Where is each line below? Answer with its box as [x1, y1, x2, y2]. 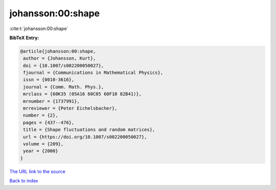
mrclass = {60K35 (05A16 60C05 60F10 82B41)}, [23, 91, 142, 97]
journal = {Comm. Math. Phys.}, [23, 84, 104, 90]
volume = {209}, [23, 141, 64, 147]
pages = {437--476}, [23, 120, 75, 125]
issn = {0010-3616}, [23, 77, 75, 83]
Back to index [9, 178, 38, 184]
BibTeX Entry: [9, 35, 39, 41]
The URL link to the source [9, 168, 66, 174]
